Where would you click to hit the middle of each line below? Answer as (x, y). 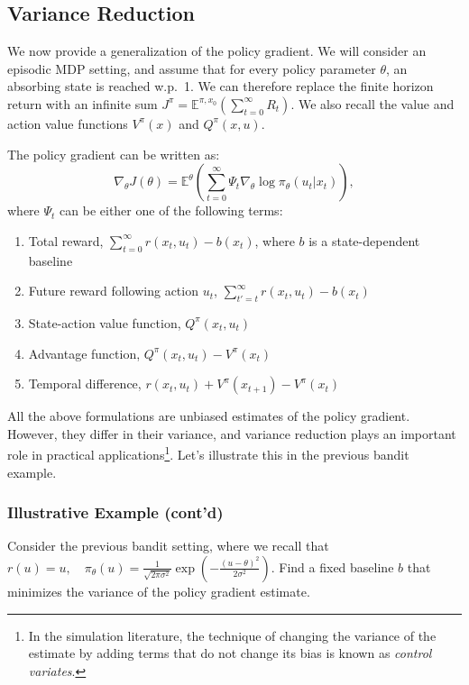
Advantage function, (84, 353)
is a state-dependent (364, 240)
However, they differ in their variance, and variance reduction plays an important (232, 433)
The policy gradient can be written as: (114, 154)
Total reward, (66, 240)
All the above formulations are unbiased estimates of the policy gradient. (209, 416)
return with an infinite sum (83, 103)
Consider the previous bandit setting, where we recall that (168, 546)
